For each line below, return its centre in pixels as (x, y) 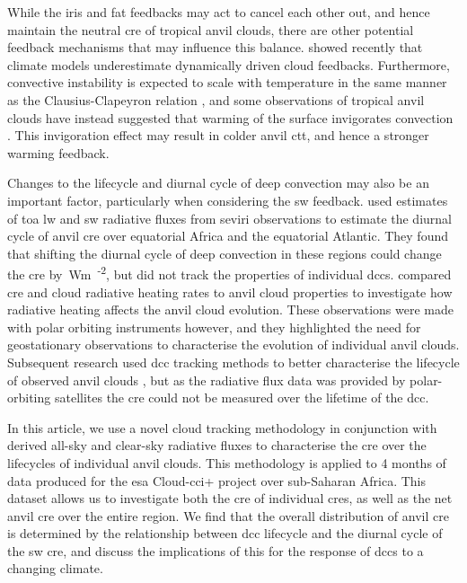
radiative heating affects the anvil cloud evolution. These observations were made (230, 309)
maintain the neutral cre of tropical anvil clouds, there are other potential (211, 29)
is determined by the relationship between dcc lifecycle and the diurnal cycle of (225, 533)
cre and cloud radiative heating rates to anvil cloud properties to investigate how (230, 291)
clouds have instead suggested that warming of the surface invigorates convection (230, 117)
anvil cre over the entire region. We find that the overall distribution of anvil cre (228, 515)
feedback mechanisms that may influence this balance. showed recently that (215, 47)
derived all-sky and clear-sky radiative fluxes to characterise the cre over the (217, 445)
